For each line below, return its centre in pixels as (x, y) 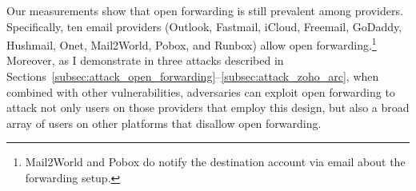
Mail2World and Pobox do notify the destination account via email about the (215, 162)
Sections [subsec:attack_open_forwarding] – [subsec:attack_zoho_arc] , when (193, 76)
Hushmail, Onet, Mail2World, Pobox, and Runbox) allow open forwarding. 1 (192, 44)
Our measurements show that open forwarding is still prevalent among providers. (205, 10)
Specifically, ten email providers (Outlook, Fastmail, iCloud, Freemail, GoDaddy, (204, 26)
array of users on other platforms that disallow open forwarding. (164, 123)
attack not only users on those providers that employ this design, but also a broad (208, 107)
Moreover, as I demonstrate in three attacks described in (145, 60)
